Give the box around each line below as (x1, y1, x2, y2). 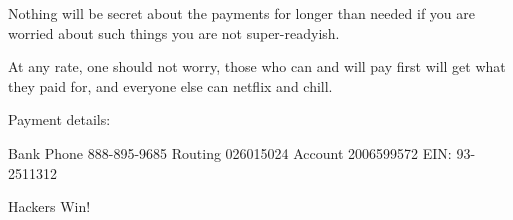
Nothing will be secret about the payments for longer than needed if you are (8, 3, 475, 23)
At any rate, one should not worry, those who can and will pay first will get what (8, 56, 506, 77)
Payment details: (8, 109, 111, 130)
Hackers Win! (8, 196, 91, 217)
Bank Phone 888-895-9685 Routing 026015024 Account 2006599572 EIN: (8, 142, 452, 163)
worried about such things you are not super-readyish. (8, 22, 340, 43)
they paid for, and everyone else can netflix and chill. (8, 75, 333, 96)
